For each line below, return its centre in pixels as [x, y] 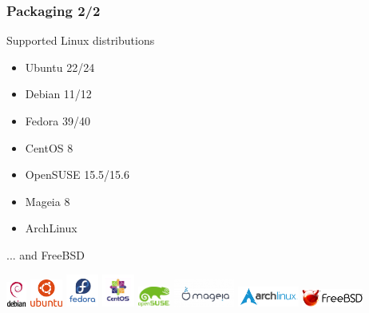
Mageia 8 [48, 201]
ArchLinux [51, 228]
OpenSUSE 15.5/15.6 [77, 174]
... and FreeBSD [46, 254]
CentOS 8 [49, 147]
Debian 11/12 [58, 94]
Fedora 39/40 [58, 121]
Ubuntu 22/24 [60, 67]
